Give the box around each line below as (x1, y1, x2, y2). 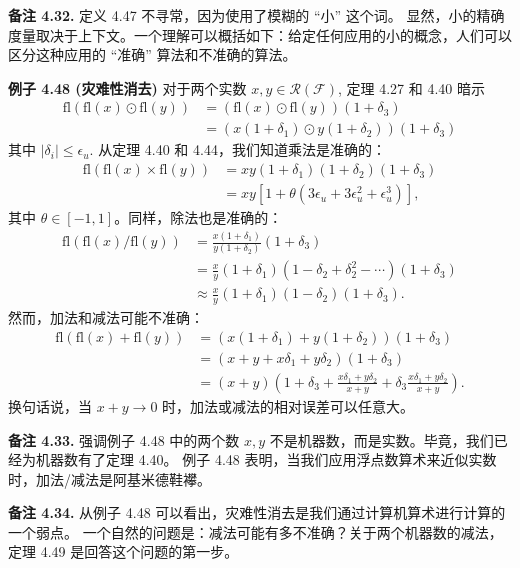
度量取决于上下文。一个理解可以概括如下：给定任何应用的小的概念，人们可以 (8, 24, 512, 45)
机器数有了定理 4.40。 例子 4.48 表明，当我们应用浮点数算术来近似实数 (35, 449, 497, 470)
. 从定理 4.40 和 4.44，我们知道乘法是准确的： (89, 139, 386, 160)
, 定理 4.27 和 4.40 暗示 (337, 77, 485, 98)
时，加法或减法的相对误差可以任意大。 (162, 395, 415, 416)
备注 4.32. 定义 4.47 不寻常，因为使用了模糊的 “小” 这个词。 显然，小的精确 (8, 5, 505, 25)
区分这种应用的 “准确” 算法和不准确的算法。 (8, 44, 297, 65)
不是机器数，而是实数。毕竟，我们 (269, 429, 494, 450)
